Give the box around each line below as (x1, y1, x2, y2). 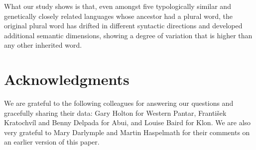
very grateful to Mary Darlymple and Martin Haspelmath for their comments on (4, 127, 250, 137)
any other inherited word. (4, 40, 82, 50)
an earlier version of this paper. (4, 137, 100, 147)
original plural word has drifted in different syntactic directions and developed (4, 20, 243, 31)
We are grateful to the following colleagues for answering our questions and (4, 98, 234, 108)
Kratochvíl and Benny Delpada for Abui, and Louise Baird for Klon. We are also (4, 117, 251, 128)
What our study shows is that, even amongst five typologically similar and (4, 1, 231, 11)
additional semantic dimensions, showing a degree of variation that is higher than (4, 30, 253, 40)
